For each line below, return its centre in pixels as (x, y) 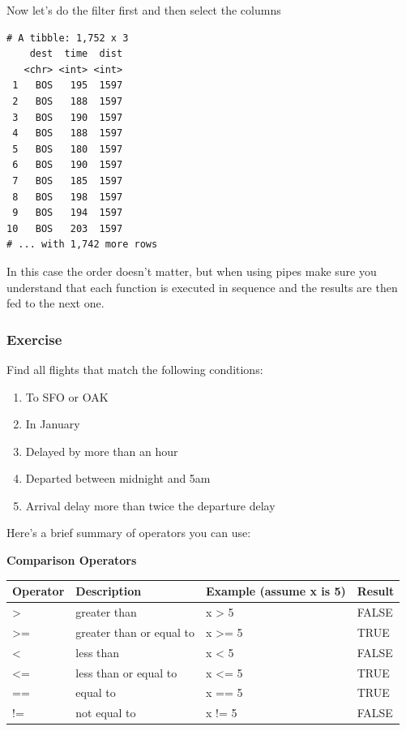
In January (53, 424)
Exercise (34, 339)
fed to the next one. (56, 303)
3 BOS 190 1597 (68, 117)
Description (109, 591)
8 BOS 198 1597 (68, 197)
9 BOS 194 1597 (68, 213)
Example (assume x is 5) (276, 591)
